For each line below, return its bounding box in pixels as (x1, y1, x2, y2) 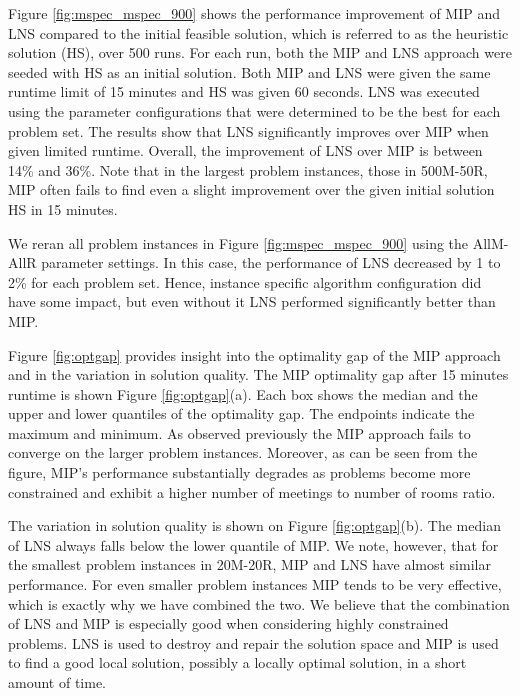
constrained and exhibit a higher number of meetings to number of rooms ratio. (8, 481, 496, 502)
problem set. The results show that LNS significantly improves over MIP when (8, 120, 489, 141)
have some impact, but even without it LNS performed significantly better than (8, 291, 496, 312)
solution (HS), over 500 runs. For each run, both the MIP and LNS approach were (8, 42, 512, 63)
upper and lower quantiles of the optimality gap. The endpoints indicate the (8, 403, 475, 424)
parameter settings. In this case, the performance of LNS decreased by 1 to (41, 252, 501, 273)
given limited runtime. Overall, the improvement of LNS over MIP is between (8, 140, 483, 161)
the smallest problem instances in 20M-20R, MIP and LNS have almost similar (8, 554, 491, 575)
